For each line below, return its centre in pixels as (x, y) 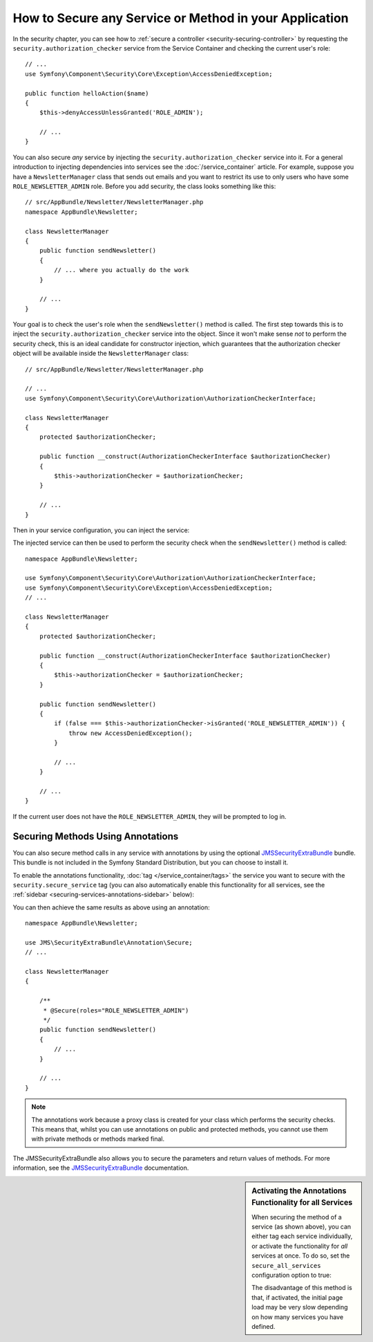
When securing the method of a (297, 1217)
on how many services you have (298, 1317)
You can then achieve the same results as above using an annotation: (111, 907)
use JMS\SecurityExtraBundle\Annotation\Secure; (109, 942)
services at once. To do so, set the (301, 1255)
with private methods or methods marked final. (98, 1139)
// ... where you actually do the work (122, 270)
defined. (264, 1326)
